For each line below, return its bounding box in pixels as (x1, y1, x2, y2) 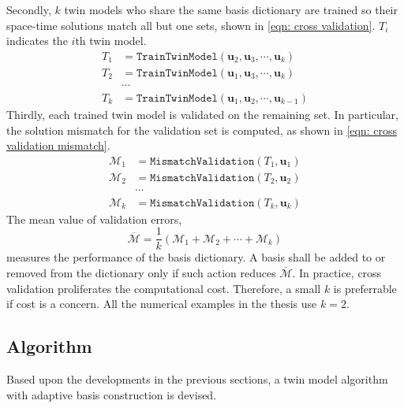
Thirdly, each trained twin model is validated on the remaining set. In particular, (6, 106, 398, 122)
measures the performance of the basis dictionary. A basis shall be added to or (6, 249, 386, 265)
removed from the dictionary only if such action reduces (6, 265, 276, 281)
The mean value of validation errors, (6, 210, 182, 227)
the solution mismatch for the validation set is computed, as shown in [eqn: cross (6, 121, 397, 138)
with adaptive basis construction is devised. (6, 386, 217, 402)
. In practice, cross (292, 265, 382, 281)
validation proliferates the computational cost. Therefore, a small (6, 280, 321, 296)
